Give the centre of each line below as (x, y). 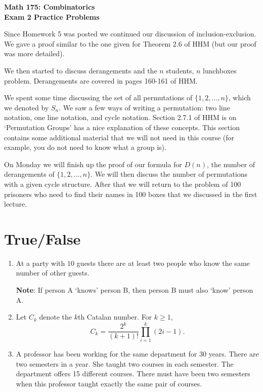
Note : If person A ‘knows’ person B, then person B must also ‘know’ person (135, 290)
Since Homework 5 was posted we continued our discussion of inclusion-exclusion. (130, 34)
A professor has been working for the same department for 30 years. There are (137, 354)
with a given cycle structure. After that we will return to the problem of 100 (123, 184)
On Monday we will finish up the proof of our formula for (93, 164)
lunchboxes (220, 70)
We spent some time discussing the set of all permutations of (98, 97)
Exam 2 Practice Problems (52, 16)
